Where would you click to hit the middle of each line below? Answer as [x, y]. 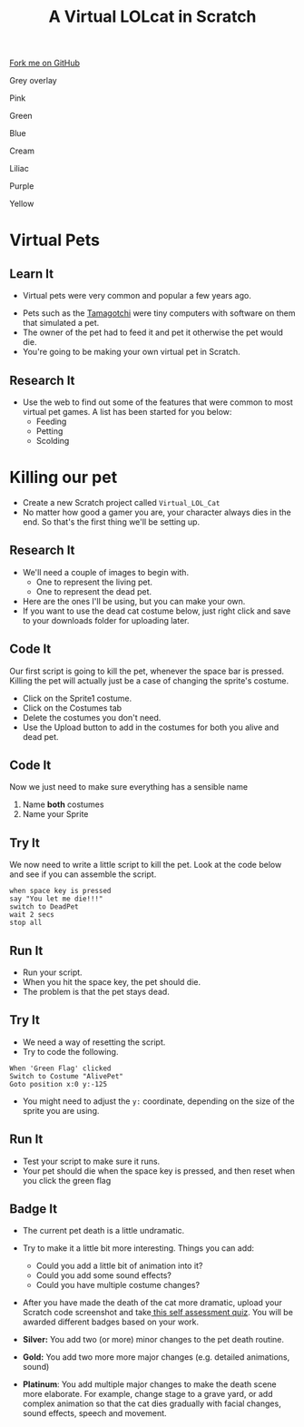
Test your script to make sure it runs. [91, 1161]
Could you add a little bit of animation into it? [119, 1266]
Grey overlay [33, 81]
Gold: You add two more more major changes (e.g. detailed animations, [156, 1357]
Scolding [53, 441]
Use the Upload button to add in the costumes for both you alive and [151, 727]
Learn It [32, 274]
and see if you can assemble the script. [83, 874]
